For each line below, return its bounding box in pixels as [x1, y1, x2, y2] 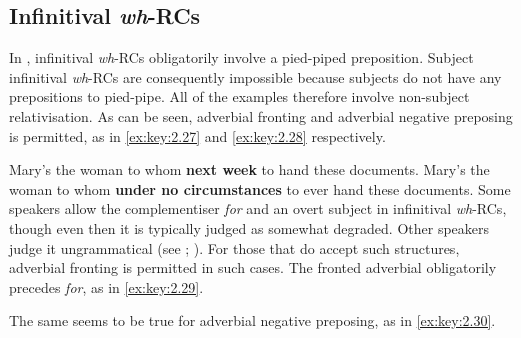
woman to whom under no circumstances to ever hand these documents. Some [9, 178, 511, 199]
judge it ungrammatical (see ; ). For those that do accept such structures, [9, 237, 460, 258]
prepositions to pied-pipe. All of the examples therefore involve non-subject [9, 86, 470, 107]
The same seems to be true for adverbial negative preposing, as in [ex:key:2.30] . [9, 310, 496, 331]
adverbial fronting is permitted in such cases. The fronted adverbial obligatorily [9, 257, 497, 278]
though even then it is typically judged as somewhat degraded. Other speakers [9, 217, 490, 238]
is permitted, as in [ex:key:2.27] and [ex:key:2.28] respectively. [9, 125, 386, 146]
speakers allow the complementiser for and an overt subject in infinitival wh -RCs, [9, 198, 507, 219]
